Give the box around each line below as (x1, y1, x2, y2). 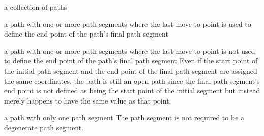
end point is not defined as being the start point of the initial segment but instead (4, 85, 260, 96)
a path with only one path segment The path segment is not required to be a (4, 112, 245, 123)
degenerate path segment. (4, 122, 84, 132)
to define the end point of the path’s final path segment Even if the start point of (4, 55, 258, 66)
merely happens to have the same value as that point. (4, 95, 171, 106)
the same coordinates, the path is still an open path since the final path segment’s (4, 75, 260, 86)
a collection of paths (4, 2, 67, 12)
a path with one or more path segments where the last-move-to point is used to (4, 18, 251, 29)
